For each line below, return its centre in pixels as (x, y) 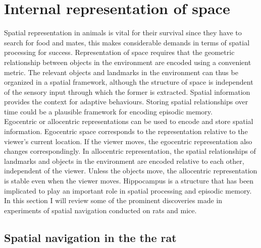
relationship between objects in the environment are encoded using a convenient (128, 62)
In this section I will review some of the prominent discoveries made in (113, 200)
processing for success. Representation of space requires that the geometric (119, 52)
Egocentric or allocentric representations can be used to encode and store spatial (129, 121)
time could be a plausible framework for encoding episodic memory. (108, 111)
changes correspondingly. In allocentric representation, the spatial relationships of (130, 151)
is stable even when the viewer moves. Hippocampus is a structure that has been (129, 181)
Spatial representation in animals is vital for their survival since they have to (123, 33)
